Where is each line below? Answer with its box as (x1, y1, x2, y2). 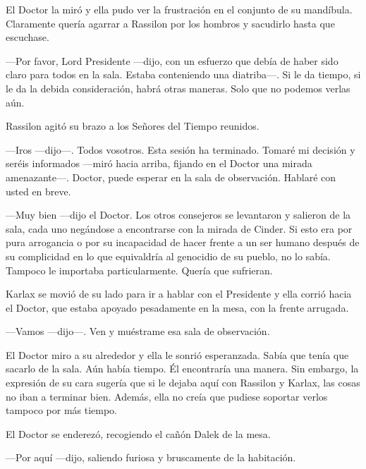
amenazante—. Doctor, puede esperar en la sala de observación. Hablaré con (6, 169, 336, 184)
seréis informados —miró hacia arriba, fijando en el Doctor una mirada (6, 156, 312, 171)
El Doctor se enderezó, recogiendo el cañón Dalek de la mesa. (6, 426, 271, 441)
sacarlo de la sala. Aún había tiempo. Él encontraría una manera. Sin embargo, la (6, 361, 359, 376)
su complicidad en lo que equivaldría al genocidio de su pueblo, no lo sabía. (6, 248, 331, 263)
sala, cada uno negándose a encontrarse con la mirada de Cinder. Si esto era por (6, 221, 353, 236)
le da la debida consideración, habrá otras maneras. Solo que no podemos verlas (6, 80, 350, 95)
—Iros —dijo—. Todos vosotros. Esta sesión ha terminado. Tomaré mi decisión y (6, 142, 355, 157)
